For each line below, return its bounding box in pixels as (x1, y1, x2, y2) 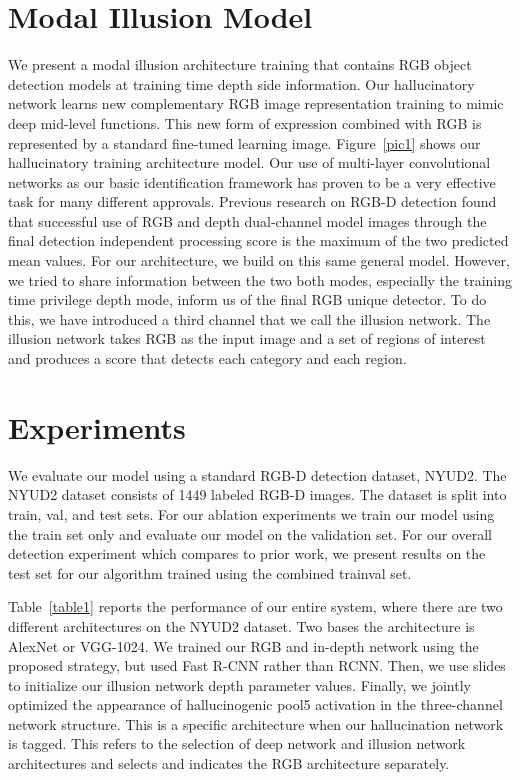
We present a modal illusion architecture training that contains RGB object (8, 54, 472, 75)
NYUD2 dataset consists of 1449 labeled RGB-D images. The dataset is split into (8, 484, 507, 505)
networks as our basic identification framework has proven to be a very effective (8, 171, 496, 192)
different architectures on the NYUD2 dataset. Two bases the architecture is (8, 615, 475, 636)
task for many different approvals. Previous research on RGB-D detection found (8, 191, 497, 212)
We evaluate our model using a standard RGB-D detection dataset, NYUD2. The (8, 464, 507, 485)
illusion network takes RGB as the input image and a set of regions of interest (8, 328, 486, 349)
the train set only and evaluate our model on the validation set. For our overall (8, 523, 492, 544)
